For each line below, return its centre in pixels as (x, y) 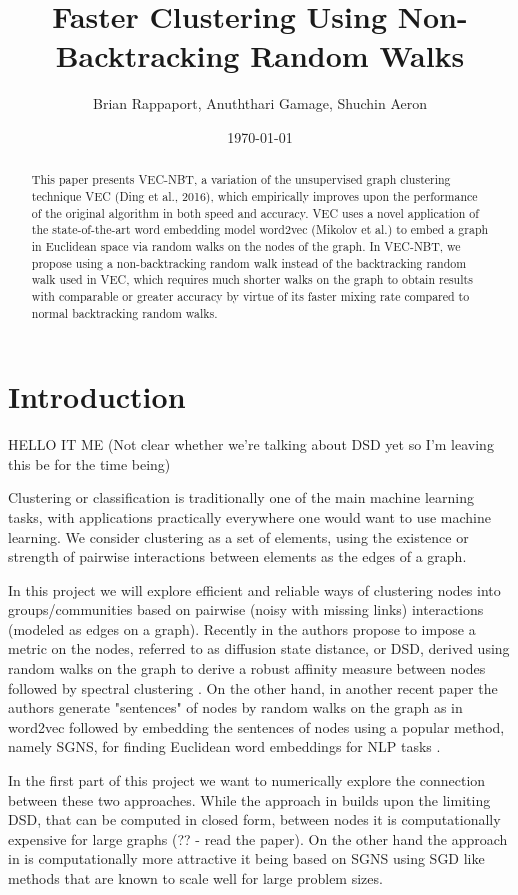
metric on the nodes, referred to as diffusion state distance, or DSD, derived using (259, 648)
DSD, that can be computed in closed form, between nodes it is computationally (254, 819)
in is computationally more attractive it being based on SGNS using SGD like (246, 858)
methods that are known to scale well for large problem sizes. (195, 878)
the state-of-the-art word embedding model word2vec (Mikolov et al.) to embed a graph (260, 229)
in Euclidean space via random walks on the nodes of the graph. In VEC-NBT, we (246, 245)
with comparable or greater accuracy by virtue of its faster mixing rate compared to (250, 295)
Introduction (97, 396)
